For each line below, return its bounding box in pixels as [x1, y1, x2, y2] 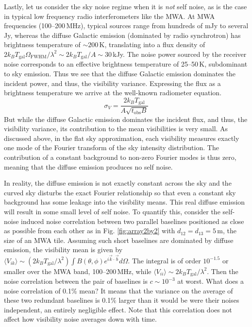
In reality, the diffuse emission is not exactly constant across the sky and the [4, 178, 232, 188]
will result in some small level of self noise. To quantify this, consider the [4, 207, 220, 217]
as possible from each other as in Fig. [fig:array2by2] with [4, 225, 175, 236]
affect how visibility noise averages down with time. [4, 314, 157, 324]
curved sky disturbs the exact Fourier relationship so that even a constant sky [4, 187, 236, 197]
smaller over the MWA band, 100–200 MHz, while [4, 266, 151, 276]
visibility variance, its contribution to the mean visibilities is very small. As [4, 123, 228, 134]
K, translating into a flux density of [99, 39, 205, 50]
